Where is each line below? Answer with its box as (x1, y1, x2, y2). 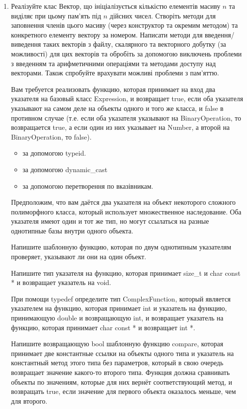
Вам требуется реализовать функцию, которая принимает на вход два (11, 84, 215, 94)
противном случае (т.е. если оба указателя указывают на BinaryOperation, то (11, 112, 241, 123)
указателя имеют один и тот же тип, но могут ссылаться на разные (11, 216, 209, 226)
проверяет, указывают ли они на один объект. (11, 251, 147, 262)
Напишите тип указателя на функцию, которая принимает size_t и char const (11, 267, 241, 278)
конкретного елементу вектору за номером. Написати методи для (11, 29, 203, 39)
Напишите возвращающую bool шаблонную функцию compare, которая (11, 338, 223, 349)
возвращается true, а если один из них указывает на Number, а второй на (11, 122, 230, 132)
